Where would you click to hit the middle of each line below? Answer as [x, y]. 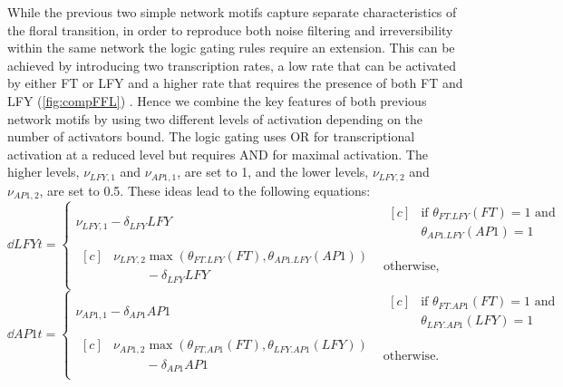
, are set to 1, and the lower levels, [273, 172]
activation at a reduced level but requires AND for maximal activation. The [218, 154]
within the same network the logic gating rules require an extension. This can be [231, 48]
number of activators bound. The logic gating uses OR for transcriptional [211, 136]
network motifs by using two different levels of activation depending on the [215, 118]
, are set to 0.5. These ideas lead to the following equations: [205, 190]
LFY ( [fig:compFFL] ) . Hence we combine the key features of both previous [217, 100]
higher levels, [44, 172]
